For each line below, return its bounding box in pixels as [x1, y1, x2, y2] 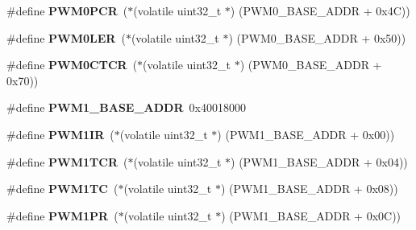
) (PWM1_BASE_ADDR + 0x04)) [231, 153, 408, 170]
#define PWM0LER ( [6, 29, 126, 46]
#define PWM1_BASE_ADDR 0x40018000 [6, 99, 246, 116]
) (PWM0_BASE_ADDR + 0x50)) [228, 29, 406, 46]
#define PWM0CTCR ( [6, 56, 138, 73]
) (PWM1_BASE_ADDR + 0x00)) [217, 125, 395, 142]
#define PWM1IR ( [6, 125, 114, 142]
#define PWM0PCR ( [6, 2, 128, 18]
